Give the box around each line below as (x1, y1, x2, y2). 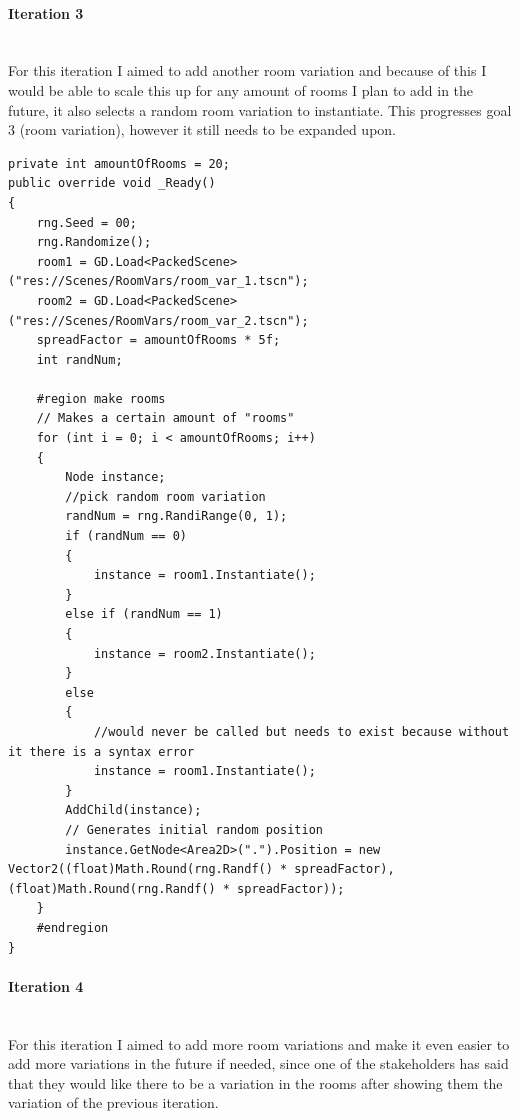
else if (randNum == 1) (65, 607, 223, 622)
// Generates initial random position (65, 822, 323, 837)
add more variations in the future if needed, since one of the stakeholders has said (8, 1053, 509, 1074)
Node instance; (65, 470, 166, 485)
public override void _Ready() (8, 176, 216, 191)
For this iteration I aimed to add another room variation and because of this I (8, 60, 487, 81)
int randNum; (36, 352, 123, 367)
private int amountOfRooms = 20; (8, 156, 230, 171)
